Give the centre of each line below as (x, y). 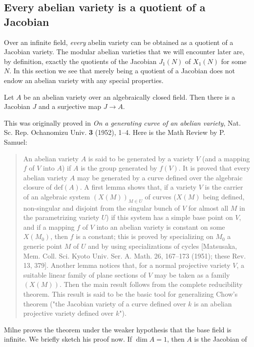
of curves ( (160, 196)
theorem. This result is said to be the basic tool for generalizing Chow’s (130, 294)
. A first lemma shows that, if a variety (138, 187)
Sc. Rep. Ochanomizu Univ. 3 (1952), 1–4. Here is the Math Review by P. (115, 132)
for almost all (208, 207)
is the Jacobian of (221, 339)
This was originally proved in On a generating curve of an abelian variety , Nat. (122, 122)
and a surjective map (70, 106)
